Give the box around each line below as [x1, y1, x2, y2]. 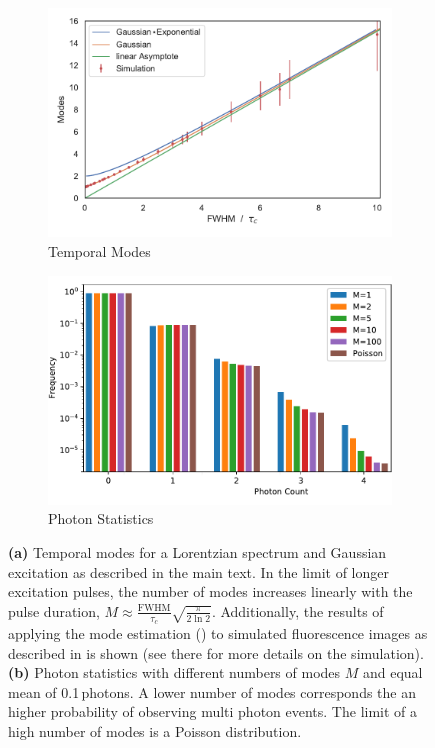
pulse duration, [8, 600, 100, 621]
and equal [362, 662, 423, 683]
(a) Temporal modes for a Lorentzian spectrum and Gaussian [8, 542, 387, 563]
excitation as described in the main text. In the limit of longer [8, 561, 389, 582]
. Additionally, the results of [211, 600, 384, 621]
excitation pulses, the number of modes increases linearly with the [8, 581, 413, 602]
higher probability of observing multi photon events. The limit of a [8, 701, 418, 722]
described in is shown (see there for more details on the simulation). [8, 642, 424, 663]
